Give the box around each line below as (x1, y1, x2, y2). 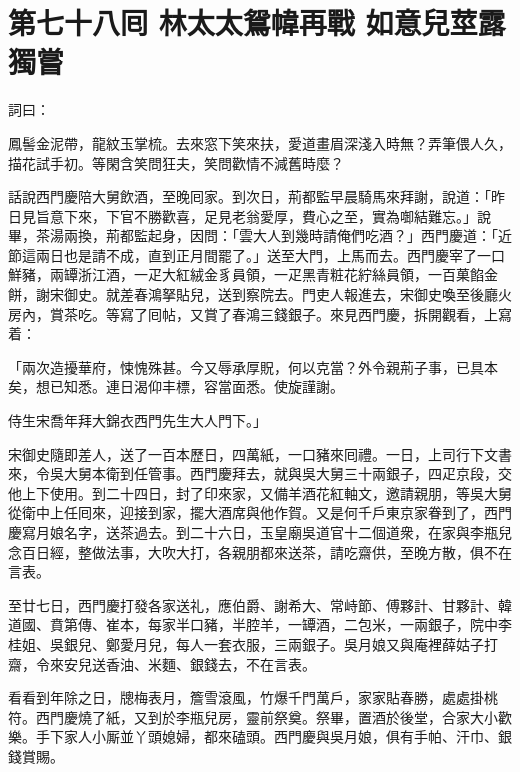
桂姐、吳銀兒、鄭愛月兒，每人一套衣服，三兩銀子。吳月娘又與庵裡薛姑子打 (8, 633, 498, 654)
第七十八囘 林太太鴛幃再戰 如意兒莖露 (8, 2, 506, 43)
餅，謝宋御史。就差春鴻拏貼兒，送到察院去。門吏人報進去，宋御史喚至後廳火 (8, 284, 512, 305)
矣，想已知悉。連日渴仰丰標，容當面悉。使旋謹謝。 (8, 376, 344, 397)
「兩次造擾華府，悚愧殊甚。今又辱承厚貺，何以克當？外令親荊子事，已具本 (8, 356, 498, 377)
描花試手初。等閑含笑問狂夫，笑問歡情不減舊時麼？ (8, 152, 344, 173)
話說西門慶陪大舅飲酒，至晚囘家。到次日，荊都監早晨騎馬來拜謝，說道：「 (8, 186, 491, 207)
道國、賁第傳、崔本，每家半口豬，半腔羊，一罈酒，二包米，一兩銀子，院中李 (8, 614, 512, 635)
